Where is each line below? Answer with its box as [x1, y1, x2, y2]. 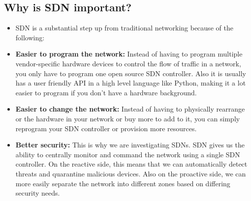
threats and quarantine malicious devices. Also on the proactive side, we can [15, 168, 246, 178]
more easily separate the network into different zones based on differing [15, 178, 230, 188]
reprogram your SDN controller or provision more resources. [15, 123, 197, 133]
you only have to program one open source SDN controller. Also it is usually [15, 68, 246, 78]
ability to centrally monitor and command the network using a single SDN [15, 149, 240, 159]
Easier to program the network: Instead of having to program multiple [15, 49, 243, 59]
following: [15, 32, 45, 42]
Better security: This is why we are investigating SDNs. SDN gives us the [15, 140, 245, 150]
